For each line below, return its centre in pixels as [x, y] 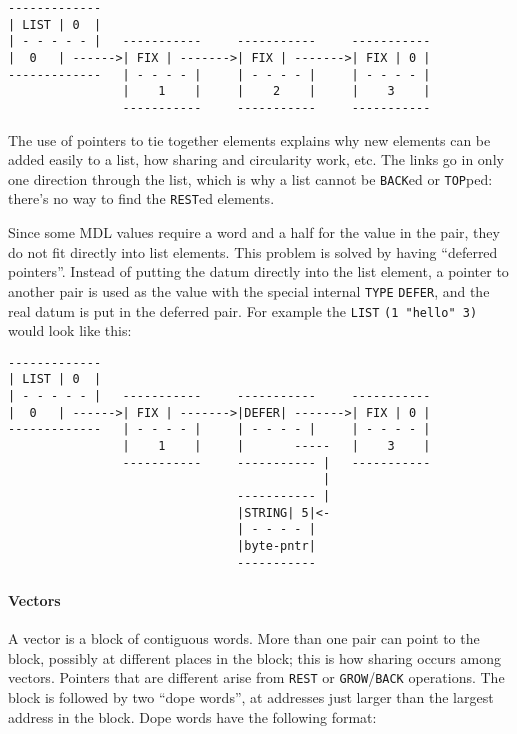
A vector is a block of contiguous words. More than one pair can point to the [244, 638]
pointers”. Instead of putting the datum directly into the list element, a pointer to [258, 271]
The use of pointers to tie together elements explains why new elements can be [249, 139]
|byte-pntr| [276, 546]
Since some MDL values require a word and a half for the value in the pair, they [254, 232]
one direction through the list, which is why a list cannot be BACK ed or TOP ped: [250, 178]
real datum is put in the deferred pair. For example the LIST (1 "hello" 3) [243, 310]
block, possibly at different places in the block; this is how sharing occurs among [254, 657]
